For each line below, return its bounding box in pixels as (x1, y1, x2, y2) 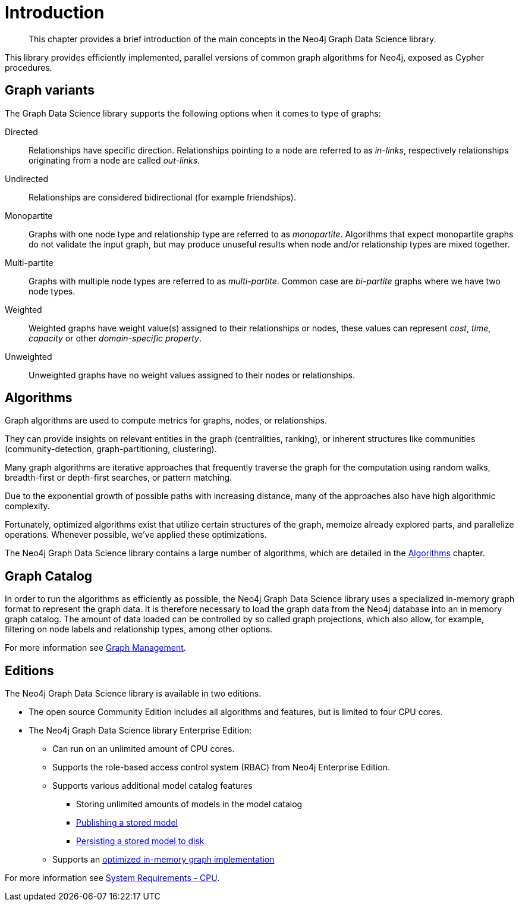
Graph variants (5, 83, 95, 98)
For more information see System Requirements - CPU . (5, 873, 220, 883)
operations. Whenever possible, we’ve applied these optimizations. (5, 529, 267, 540)
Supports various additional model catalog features (52, 780, 253, 791)
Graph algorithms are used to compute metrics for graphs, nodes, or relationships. (5, 415, 327, 426)
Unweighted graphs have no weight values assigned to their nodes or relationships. (29, 369, 355, 380)
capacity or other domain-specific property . (29, 333, 202, 343)
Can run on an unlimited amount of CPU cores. (52, 744, 235, 754)
